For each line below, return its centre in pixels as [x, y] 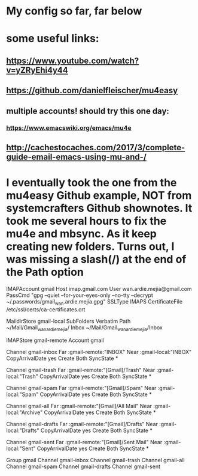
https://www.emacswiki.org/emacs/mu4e [69, 128]
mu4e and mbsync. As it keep [81, 234]
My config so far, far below [74, 11]
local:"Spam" [22, 394]
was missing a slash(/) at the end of [96, 259]
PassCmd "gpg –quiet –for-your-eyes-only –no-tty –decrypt [80, 295]
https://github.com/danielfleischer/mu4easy [92, 90]
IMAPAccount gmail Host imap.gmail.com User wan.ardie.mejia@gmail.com [99, 288]
